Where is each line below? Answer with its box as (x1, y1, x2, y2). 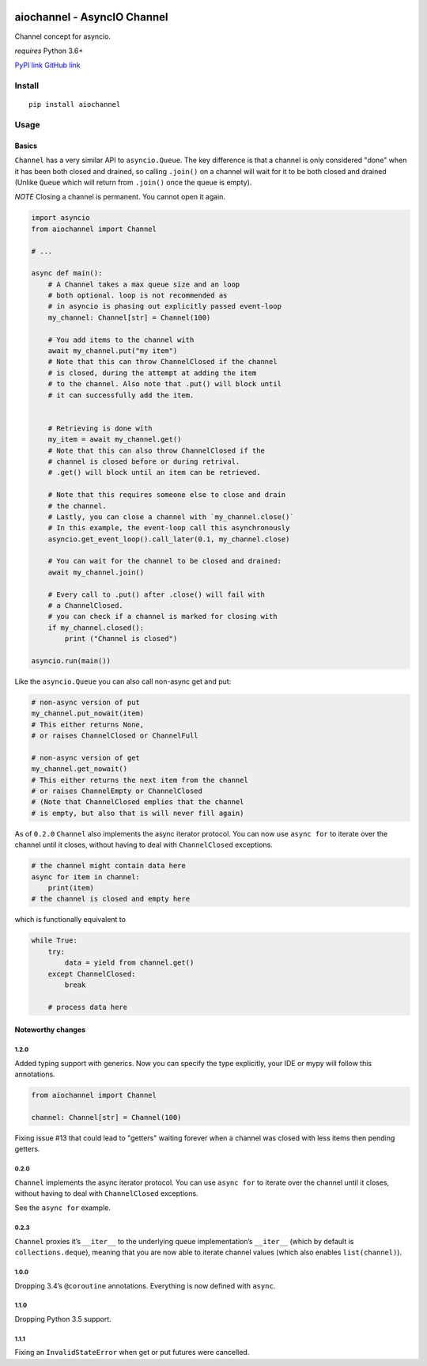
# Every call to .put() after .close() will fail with (47, 590, 265, 599)
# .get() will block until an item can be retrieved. (47, 468, 261, 477)
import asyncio (31, 214, 90, 222)
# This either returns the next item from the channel (31, 776, 248, 784)
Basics (14, 141, 38, 150)
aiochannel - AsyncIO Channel (14, 10, 168, 24)
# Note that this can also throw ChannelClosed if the (47, 446, 265, 455)
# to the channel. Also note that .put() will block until (47, 380, 282, 389)
